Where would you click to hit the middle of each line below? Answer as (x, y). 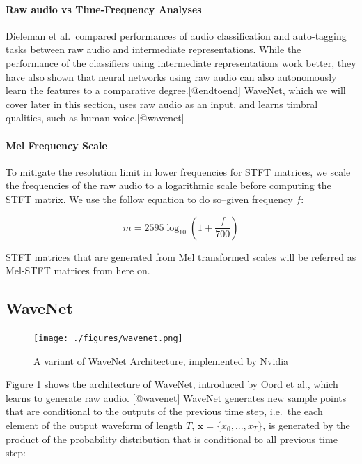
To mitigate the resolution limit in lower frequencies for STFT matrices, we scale (178, 171)
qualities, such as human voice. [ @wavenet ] (95, 118)
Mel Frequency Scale (56, 145)
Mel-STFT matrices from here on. (78, 270)
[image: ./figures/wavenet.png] (108, 338)
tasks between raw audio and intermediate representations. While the (154, 49)
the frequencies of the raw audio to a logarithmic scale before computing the (168, 185)
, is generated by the (306, 425)
